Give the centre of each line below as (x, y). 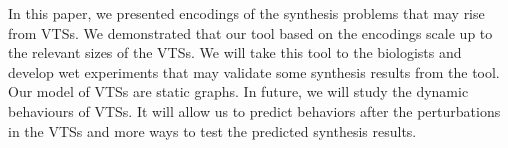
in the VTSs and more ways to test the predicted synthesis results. (212, 130)
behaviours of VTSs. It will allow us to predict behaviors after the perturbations (254, 110)
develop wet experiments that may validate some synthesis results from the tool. (254, 71)
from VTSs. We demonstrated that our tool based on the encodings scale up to (250, 32)
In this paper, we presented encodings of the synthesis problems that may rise (246, 13)
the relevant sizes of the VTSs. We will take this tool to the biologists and (235, 52)
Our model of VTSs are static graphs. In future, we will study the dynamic (238, 91)
